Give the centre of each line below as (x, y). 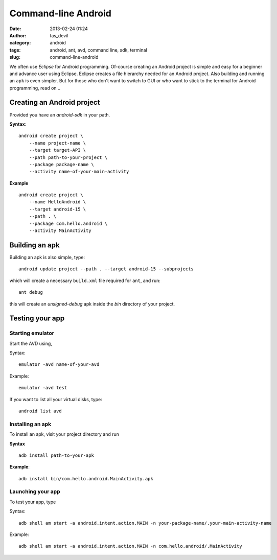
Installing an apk (30, 424)
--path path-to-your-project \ (68, 157)
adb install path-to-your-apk (56, 455)
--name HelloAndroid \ (57, 202)
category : (20, 43)
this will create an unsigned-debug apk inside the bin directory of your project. (92, 304)
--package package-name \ (62, 164)
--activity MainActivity (60, 231)
